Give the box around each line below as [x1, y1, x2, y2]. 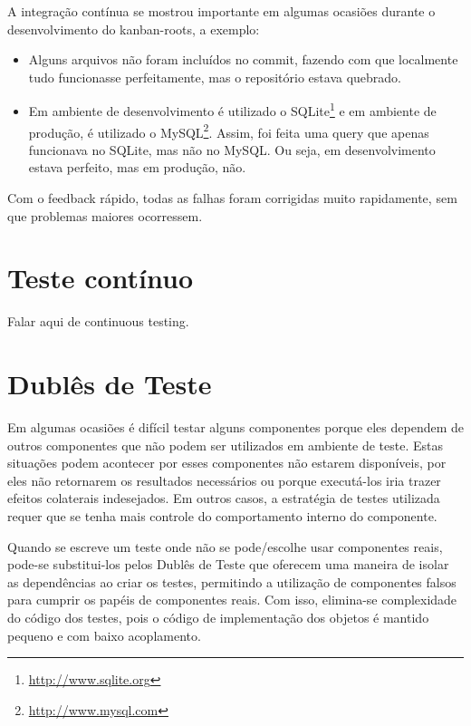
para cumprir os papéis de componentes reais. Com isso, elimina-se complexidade [7, 590, 457, 609]
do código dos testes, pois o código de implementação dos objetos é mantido [7, 608, 429, 627]
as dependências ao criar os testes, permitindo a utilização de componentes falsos [7, 572, 457, 591]
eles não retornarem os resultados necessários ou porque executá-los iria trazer [7, 470, 441, 489]
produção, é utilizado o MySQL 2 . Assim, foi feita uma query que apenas [28, 120, 429, 141]
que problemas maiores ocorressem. [7, 206, 203, 225]
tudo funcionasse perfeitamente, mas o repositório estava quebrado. [28, 67, 402, 86]
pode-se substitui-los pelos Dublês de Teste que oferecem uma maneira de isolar [7, 555, 449, 574]
